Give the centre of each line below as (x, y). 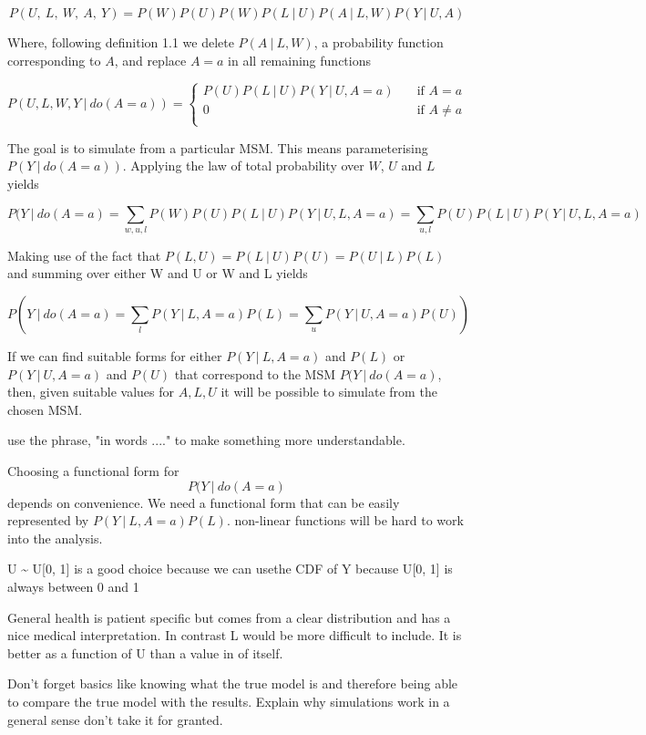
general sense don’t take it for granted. (115, 719)
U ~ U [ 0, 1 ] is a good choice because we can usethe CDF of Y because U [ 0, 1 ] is (230, 569)
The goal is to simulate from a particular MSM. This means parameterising (218, 147)
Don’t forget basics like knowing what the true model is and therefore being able (233, 683)
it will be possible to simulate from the (329, 392)
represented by (48, 520)
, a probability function (379, 42)
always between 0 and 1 (73, 587)
